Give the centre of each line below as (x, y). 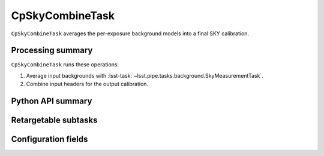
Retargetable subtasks (55, 120)
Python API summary (52, 101)
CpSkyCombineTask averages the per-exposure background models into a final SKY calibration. (130, 33)
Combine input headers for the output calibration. (87, 84)
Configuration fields (49, 140)
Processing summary (52, 51)
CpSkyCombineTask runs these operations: (65, 65)
